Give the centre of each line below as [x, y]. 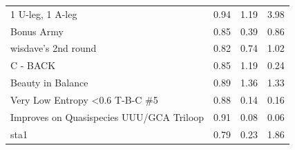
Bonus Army [37, 31]
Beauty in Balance [49, 83]
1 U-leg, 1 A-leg [44, 13]
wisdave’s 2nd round [54, 48]
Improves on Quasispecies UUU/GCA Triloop [107, 116]
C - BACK [33, 65]
